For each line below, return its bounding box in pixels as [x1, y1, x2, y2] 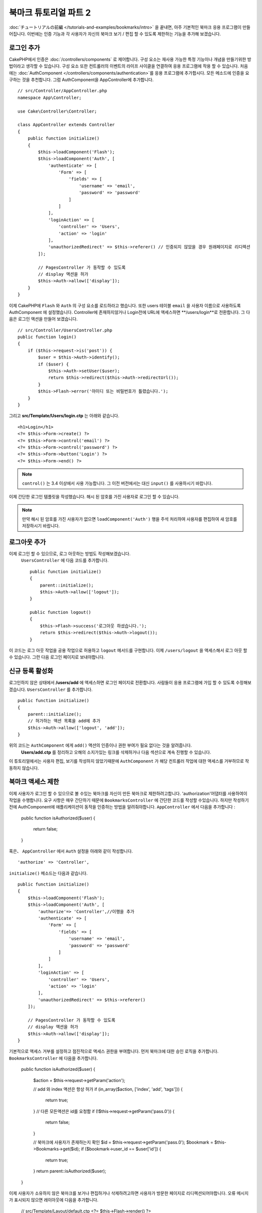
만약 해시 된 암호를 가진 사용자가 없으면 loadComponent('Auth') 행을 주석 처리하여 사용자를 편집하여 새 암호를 [22, 516, 237, 522]
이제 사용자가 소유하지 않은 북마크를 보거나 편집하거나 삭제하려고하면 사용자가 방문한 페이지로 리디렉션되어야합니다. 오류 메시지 [9, 1190, 249, 1196]
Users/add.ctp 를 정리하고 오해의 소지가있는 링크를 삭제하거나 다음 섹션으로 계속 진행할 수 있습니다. [21, 749, 211, 755]
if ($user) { [38, 361, 69, 367]
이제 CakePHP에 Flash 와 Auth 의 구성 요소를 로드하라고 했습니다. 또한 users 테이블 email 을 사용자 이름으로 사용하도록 [9, 302, 241, 308]
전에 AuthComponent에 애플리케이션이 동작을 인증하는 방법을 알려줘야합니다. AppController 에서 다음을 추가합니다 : [9, 804, 235, 810]
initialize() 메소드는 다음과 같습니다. [9, 870, 88, 876]
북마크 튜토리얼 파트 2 [9, 7, 91, 18]
